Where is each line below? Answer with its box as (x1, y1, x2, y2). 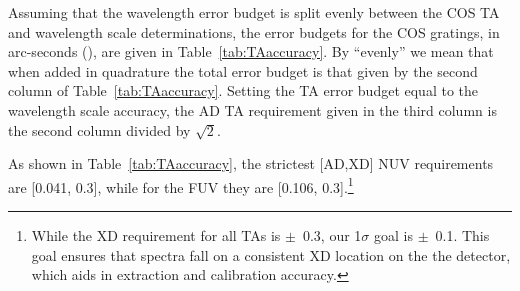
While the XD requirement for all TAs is (31, 225, 281, 245)
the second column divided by (8, 119, 191, 140)
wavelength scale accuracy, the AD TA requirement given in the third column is (8, 99, 497, 120)
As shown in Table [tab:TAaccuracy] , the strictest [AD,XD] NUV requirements (8, 153, 494, 174)
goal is (373, 225, 413, 245)
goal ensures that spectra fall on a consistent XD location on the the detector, (31, 244, 511, 265)
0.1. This (435, 225, 490, 245)
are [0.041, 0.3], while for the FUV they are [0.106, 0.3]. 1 (8, 173, 354, 197)
